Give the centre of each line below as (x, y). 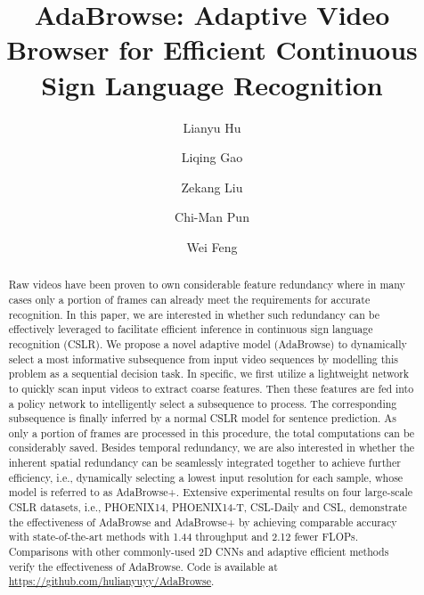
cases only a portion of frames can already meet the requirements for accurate (189, 299)
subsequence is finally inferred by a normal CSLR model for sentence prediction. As (202, 418)
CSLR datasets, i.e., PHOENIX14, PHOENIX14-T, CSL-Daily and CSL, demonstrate (208, 507)
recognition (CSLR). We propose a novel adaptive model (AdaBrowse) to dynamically (208, 343)
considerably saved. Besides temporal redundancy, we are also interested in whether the (212, 448)
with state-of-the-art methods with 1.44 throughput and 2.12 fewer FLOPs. (183, 537)
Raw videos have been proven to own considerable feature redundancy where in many (207, 285)
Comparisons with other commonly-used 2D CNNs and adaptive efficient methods (199, 552)
